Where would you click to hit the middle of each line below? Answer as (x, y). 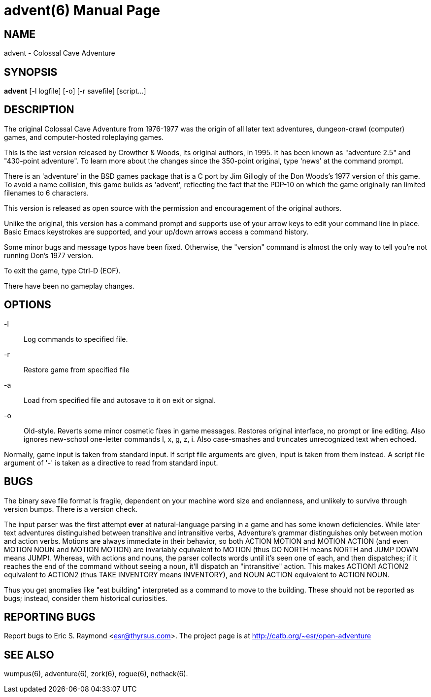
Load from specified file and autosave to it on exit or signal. (120, 400)
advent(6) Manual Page (82, 10)
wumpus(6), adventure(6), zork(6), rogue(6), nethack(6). (96, 674)
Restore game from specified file (77, 369)
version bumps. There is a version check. (71, 509)
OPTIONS (28, 305)
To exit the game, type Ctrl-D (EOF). (62, 270)
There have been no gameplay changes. (69, 286)
